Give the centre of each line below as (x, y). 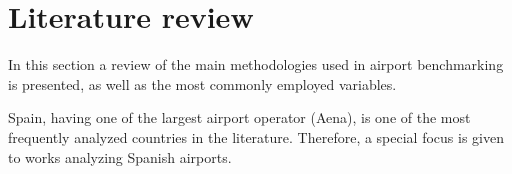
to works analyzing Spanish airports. (120, 156)
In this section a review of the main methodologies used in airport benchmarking (256, 64)
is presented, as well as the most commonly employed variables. (202, 83)
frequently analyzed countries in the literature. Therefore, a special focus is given (256, 136)
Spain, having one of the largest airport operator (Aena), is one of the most (239, 117)
